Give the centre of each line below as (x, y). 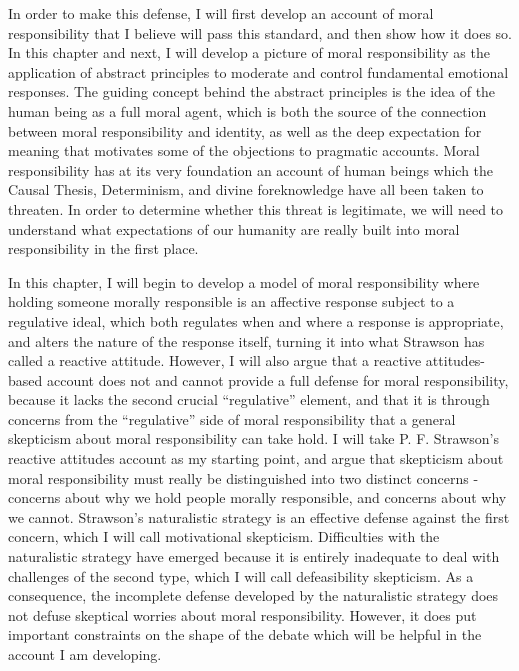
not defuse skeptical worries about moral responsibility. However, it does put (242, 614)
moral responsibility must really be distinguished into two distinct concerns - (243, 477)
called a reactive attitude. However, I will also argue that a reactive (215, 360)
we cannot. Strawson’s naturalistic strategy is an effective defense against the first (259, 516)
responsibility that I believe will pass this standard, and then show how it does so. (260, 32)
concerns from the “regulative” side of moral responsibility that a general (232, 418)
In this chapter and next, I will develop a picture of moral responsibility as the (249, 52)
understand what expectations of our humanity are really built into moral (234, 228)
